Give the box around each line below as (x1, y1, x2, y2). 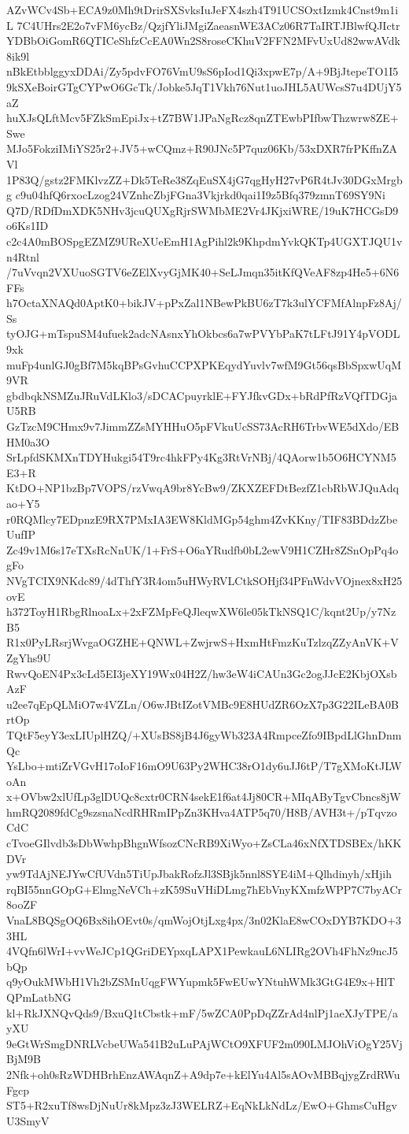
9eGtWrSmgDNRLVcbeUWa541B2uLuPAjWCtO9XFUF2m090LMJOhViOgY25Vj (6, 1035, 403, 1051)
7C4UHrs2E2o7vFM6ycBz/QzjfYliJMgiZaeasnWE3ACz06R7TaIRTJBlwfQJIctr (17, 17, 400, 33)
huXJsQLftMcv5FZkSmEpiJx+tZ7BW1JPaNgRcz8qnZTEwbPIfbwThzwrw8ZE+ (6, 109, 399, 126)
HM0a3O (6, 433, 50, 450)
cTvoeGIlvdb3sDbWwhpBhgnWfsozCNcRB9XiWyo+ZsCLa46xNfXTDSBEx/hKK (6, 835, 402, 851)
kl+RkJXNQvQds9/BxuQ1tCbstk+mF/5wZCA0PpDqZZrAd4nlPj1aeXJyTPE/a (6, 1004, 399, 1021)
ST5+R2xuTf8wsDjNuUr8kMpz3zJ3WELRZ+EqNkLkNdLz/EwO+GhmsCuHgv (6, 1097, 397, 1114)
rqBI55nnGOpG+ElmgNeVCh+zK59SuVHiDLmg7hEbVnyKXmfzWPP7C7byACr (6, 880, 403, 897)
